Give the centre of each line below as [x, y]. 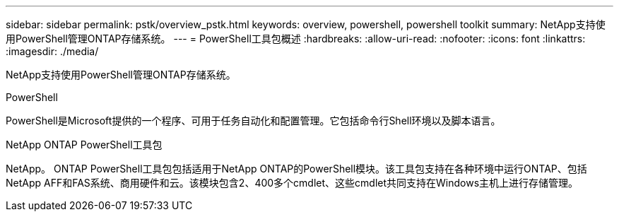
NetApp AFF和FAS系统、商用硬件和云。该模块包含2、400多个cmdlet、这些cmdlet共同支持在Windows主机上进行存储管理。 [292, 183]
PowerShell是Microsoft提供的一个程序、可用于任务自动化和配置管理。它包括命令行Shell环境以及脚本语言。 [253, 121]
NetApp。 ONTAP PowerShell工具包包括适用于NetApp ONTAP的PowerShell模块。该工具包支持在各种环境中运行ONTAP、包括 [296, 169]
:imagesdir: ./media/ [52, 51]
